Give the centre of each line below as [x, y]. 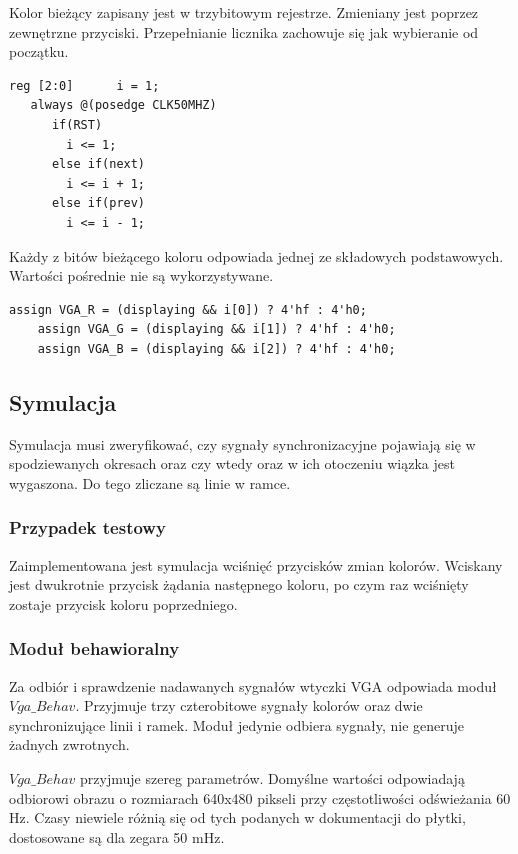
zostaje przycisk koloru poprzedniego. [123, 603]
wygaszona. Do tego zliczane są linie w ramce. [150, 482]
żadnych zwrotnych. [69, 744]
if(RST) [77, 124]
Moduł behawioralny [94, 648]
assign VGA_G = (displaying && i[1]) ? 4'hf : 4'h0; [216, 329]
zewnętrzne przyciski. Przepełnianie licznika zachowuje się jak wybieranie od [244, 31]
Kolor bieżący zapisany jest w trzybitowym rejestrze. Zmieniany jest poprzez [244, 12]
